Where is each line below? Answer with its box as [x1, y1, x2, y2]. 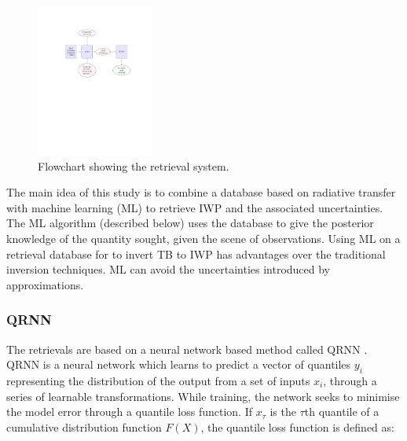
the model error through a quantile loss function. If [6, 403, 253, 420]
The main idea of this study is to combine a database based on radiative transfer [6, 184, 396, 200]
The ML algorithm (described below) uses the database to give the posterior [6, 215, 374, 231]
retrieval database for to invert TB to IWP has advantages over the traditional [6, 245, 386, 262]
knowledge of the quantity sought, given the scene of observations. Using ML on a [6, 230, 401, 246]
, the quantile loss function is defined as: [200, 418, 394, 435]
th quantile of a [304, 403, 379, 420]
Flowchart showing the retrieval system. [38, 157, 229, 174]
